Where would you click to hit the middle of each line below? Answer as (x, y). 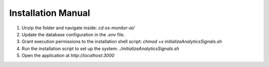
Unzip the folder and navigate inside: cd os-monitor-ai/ (78, 28)
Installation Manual (50, 13)
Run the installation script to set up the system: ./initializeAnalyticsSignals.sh (100, 48)
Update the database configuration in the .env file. (73, 34)
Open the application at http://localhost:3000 (68, 56)
